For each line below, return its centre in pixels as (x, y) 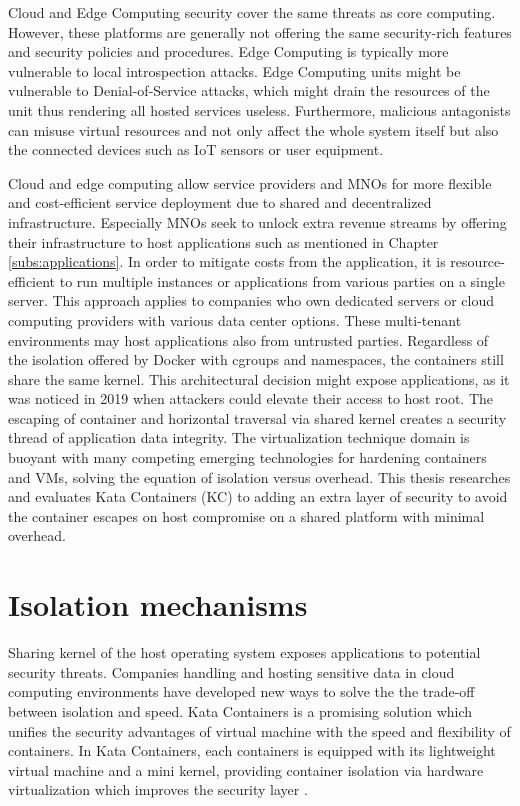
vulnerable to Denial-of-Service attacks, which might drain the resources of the (249, 90)
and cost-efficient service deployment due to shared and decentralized (220, 202)
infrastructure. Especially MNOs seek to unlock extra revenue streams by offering (257, 221)
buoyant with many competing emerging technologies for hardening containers (247, 457)
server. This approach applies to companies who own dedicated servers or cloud (251, 300)
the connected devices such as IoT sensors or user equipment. (196, 149)
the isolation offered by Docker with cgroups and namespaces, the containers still (256, 359)
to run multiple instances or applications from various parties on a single (282, 280)
